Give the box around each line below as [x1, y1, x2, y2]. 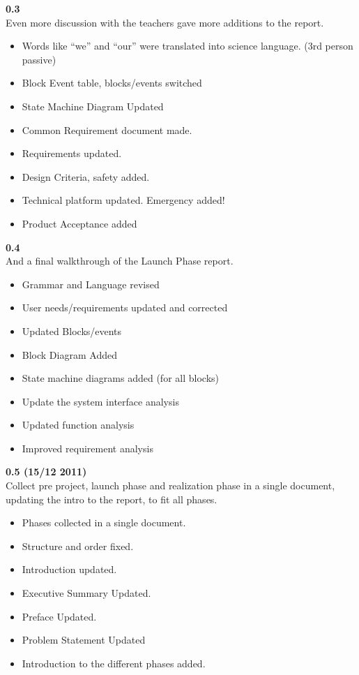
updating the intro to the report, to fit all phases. [6, 491, 217, 506]
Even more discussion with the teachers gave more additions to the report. [6, 15, 324, 29]
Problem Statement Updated [22, 632, 146, 647]
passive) [22, 52, 56, 66]
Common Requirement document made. [22, 122, 192, 137]
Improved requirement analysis [22, 440, 153, 455]
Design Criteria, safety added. [22, 169, 150, 184]
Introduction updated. [22, 562, 117, 577]
